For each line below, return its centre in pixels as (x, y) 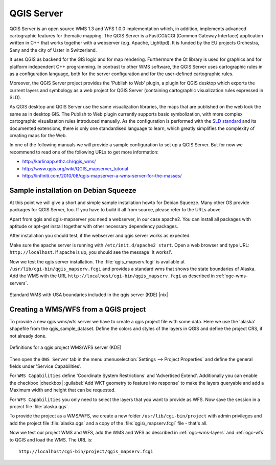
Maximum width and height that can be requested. (63, 390)
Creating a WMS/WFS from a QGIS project (78, 309)
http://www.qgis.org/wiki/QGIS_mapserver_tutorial (75, 168)
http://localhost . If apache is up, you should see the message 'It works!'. (91, 252)
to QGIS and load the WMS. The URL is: (51, 439)
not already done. (28, 336)
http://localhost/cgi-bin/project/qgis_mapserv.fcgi (86, 451)
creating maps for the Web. (38, 136)
